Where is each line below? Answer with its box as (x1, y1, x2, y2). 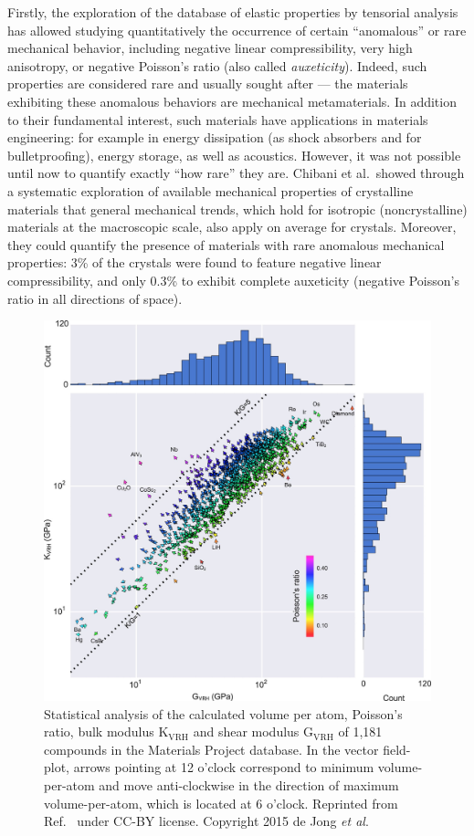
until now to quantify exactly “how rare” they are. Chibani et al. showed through (7, 163, 465, 183)
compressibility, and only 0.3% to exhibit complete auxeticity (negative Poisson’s (7, 270, 459, 289)
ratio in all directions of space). (7, 288, 183, 308)
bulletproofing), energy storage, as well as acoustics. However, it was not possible (7, 145, 461, 164)
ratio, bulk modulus (44, 722, 154, 741)
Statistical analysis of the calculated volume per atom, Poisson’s (44, 704, 403, 723)
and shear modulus (193, 722, 300, 741)
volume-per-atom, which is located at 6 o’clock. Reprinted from (44, 793, 398, 812)
